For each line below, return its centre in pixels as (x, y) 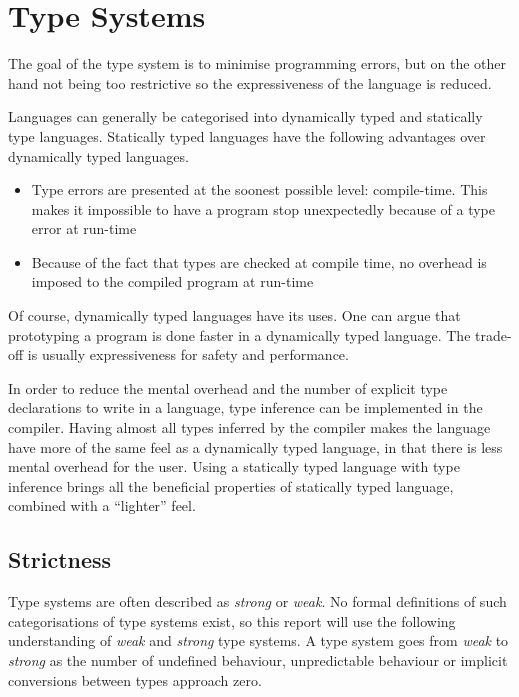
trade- (493, 334)
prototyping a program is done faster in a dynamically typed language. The (239, 334)
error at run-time (84, 228)
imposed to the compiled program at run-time (172, 281)
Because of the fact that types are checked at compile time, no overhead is (259, 261)
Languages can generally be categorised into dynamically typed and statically (245, 116)
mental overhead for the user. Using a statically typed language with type (234, 466)
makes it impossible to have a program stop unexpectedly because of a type (263, 208)
